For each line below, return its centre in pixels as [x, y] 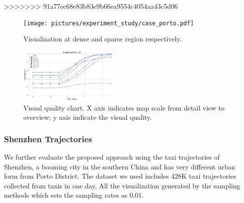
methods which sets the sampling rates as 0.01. [74, 195]
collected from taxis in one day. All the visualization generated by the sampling [122, 185]
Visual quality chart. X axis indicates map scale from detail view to [124, 107]
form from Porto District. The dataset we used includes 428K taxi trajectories [120, 176]
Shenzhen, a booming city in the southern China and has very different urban [120, 166]
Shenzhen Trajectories [48, 138]
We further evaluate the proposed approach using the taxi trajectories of [112, 157]
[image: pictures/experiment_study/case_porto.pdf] [109, 23]
